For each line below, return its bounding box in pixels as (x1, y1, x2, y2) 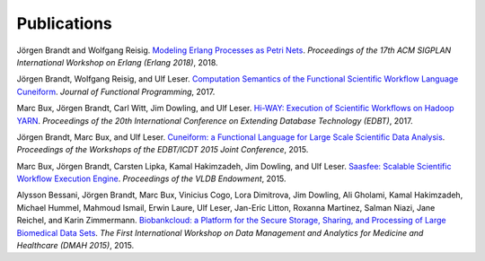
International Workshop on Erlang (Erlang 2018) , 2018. (16, 57, 219, 67)
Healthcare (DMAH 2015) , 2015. (16, 240, 135, 251)
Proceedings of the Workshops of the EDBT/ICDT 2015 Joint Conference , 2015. (16, 144, 309, 155)
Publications (16, 13, 112, 33)
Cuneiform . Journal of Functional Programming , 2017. (16, 86, 216, 97)
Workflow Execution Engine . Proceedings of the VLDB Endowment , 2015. (16, 173, 287, 184)
